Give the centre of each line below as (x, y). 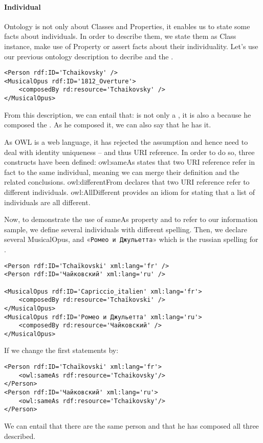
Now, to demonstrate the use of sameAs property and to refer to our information (131, 219)
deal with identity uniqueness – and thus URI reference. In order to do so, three (129, 152)
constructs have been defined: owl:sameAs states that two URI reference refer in (129, 162)
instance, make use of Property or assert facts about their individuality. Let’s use (131, 46)
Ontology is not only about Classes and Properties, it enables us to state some (127, 26)
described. (20, 436)
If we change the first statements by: (61, 350)
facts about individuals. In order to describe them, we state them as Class (120, 36)
